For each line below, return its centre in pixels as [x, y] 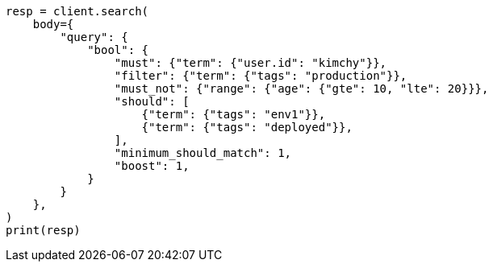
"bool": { [118, 50]
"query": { [94, 37]
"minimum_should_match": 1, [203, 153]
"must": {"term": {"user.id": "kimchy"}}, [251, 63]
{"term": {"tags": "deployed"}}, [247, 127]
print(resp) [43, 230]
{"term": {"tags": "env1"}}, [234, 114]
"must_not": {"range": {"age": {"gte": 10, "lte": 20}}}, [301, 89]
